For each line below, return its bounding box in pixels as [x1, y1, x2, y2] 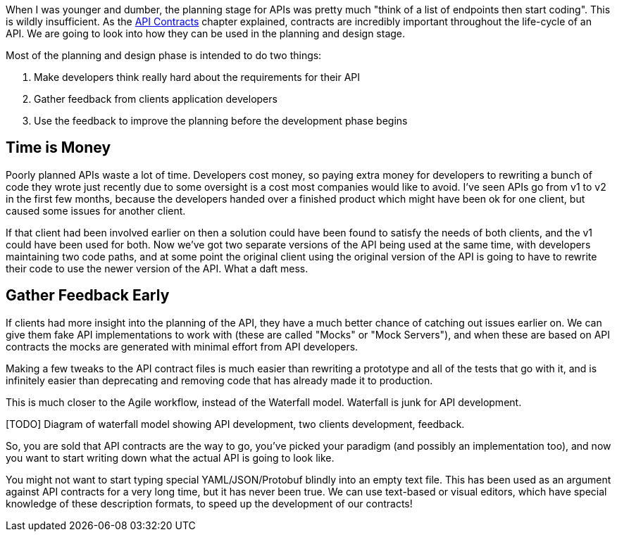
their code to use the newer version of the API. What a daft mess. [6, 262, 308, 274]
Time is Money [6, 139, 111, 157]
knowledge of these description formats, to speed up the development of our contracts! [6, 497, 413, 510]
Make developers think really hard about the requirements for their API [34, 71, 361, 83]
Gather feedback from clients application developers [34, 93, 278, 105]
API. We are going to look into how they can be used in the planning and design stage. [6, 27, 406, 39]
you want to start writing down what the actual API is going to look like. [6, 451, 335, 464]
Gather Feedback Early [6, 286, 170, 305]
